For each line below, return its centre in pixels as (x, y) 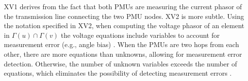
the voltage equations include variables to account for (140, 35)
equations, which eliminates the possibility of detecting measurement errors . (118, 73)
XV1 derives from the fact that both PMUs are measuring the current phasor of (123, 6)
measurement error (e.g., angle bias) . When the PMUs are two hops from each (122, 44)
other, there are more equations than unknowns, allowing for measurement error (123, 54)
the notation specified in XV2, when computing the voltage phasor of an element (124, 25)
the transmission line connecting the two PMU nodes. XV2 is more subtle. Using (124, 16)
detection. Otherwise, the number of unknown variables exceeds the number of (121, 63)
